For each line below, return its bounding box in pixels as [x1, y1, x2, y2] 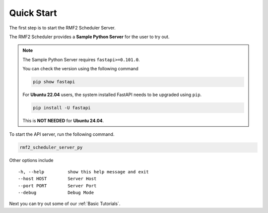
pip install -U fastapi [33, 105, 91, 111]
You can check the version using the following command [22, 66, 138, 72]
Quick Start [9, 7, 57, 18]
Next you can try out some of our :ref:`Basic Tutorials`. [9, 201, 121, 207]
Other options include [9, 158, 54, 163]
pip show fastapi [33, 79, 75, 85]
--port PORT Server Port [18, 183, 97, 188]
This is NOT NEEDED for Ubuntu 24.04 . [22, 118, 104, 124]
